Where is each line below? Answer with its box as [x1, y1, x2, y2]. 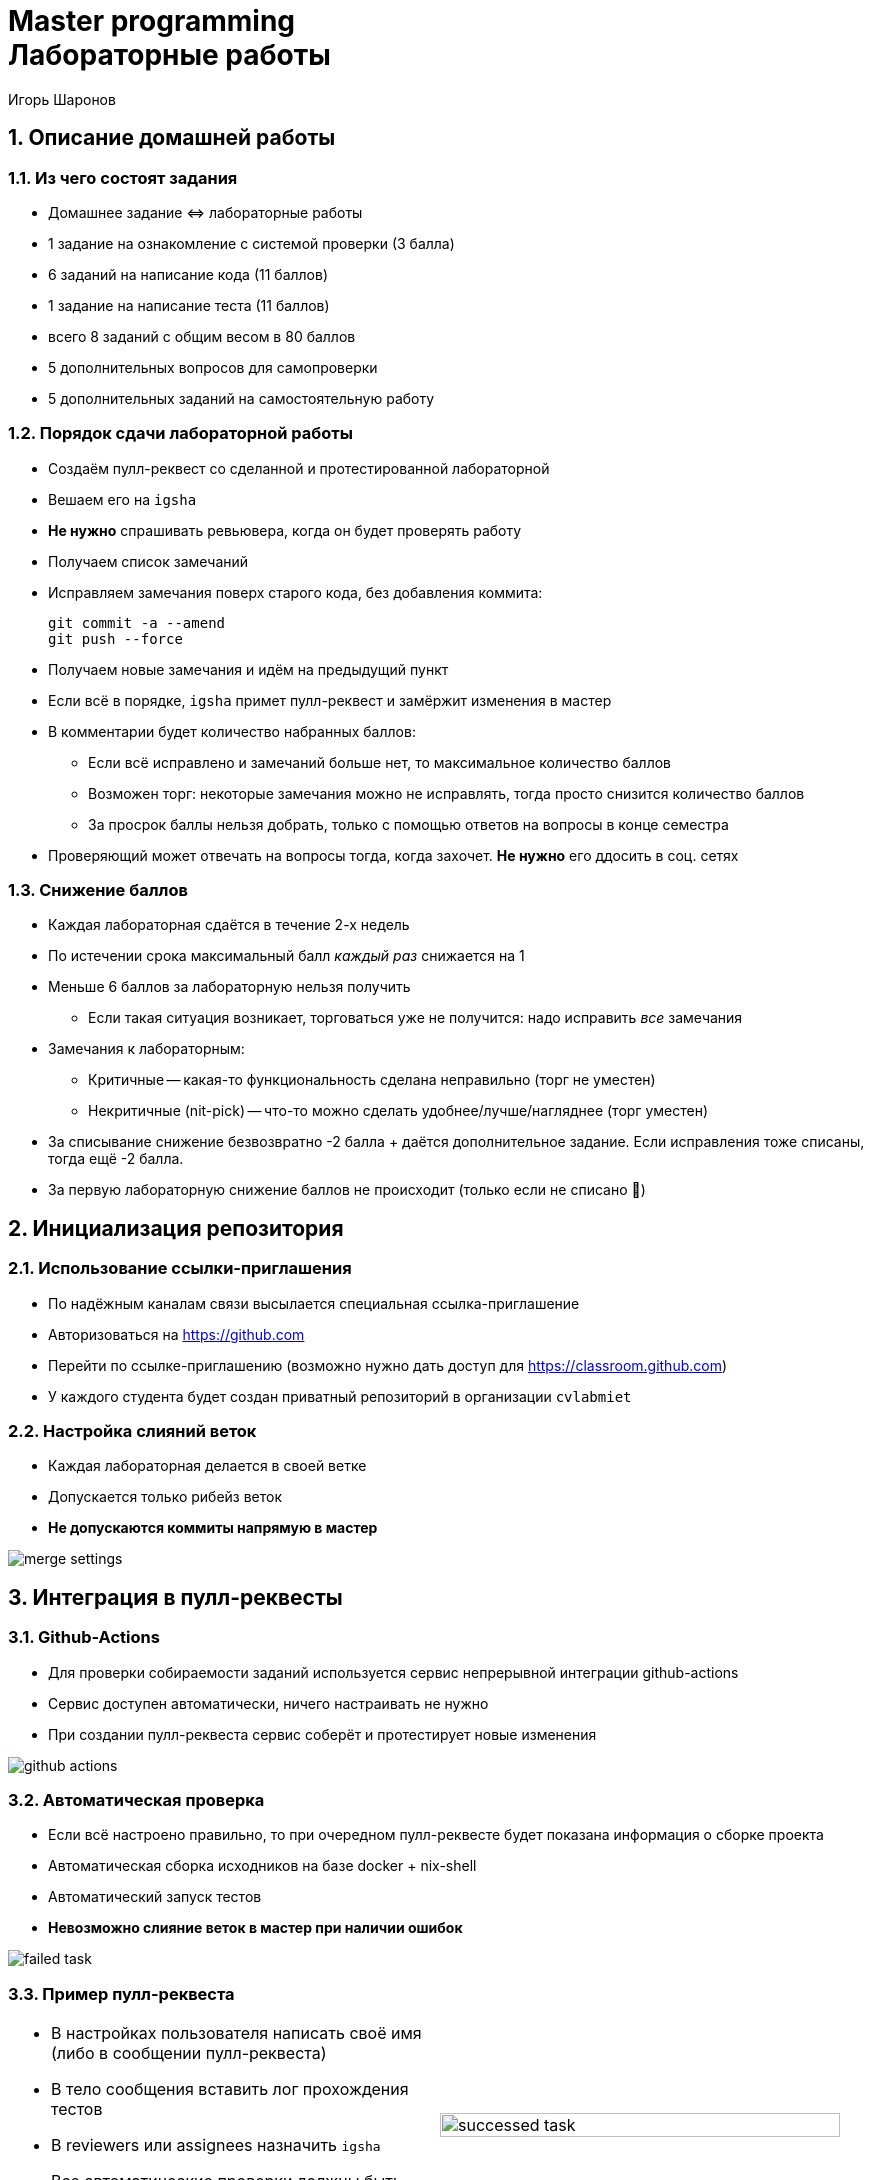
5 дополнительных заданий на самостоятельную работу [48, 389, 435, 407]
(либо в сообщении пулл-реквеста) [51, 2043, 327, 2064]
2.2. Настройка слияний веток [8, 1421, 257, 1442]
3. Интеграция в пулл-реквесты [8, 1584, 343, 1610]
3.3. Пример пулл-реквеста [8, 1983, 235, 2004]
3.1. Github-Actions [8, 1627, 160, 1648]
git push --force [48, 630, 183, 647]
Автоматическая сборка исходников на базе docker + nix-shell [48, 1857, 477, 1875]
